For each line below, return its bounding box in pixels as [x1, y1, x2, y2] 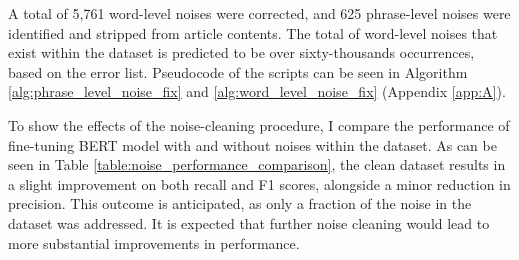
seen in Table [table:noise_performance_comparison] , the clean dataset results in [8, 154, 506, 175]
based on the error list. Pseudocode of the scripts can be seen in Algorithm [8, 61, 468, 82]
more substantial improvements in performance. [8, 232, 300, 253]
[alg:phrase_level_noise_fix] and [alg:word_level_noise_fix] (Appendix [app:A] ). [8, 81, 506, 102]
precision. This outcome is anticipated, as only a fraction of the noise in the [8, 193, 472, 214]
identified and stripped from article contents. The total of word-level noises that [8, 22, 498, 43]
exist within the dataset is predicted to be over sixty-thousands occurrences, [8, 42, 475, 63]
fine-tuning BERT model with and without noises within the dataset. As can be [8, 134, 497, 155]
